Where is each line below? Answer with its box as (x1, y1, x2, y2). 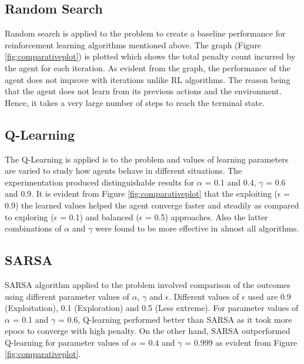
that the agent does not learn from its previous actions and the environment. (5, 85, 282, 97)
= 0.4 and (139, 336, 175, 348)
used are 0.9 (248, 290, 291, 302)
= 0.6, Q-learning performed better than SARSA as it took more (58, 313, 292, 325)
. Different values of (168, 290, 239, 302)
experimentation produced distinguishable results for (5, 176, 195, 188)
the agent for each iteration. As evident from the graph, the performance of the (5, 61, 290, 74)
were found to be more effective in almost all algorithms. (95, 222, 299, 234)
